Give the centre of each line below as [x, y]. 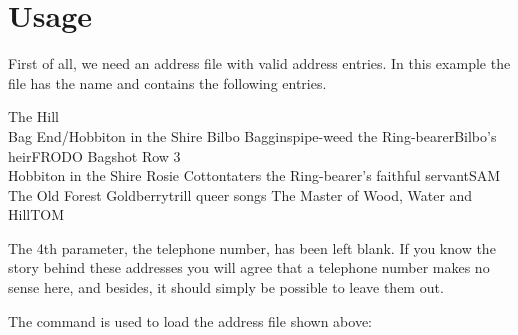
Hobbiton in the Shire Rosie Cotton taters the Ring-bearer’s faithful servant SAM [254, 175]
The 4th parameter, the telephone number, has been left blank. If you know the [252, 247]
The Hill [33, 116]
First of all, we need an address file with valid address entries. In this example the [259, 63]
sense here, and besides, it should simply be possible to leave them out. [226, 287]
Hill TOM [36, 214]
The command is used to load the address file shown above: [190, 320]
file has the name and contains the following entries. [167, 82]
